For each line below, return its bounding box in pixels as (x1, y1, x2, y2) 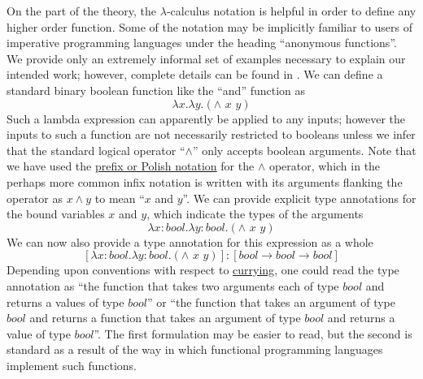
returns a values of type (7, 293, 124, 310)
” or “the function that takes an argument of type (146, 293, 396, 310)
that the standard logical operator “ (7, 141, 185, 158)
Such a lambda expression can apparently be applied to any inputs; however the (7, 110, 405, 127)
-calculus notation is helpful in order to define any (166, 2, 416, 19)
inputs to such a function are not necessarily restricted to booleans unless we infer (7, 126, 416, 143)
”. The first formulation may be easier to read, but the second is (94, 325, 412, 342)
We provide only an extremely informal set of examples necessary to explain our (7, 50, 406, 67)
